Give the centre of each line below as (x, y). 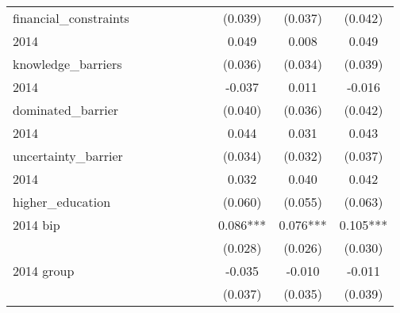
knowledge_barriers (67, 64)
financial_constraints (71, 18)
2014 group (44, 271)
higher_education (62, 202)
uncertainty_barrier (68, 156)
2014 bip (37, 225)
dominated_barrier (66, 110)
